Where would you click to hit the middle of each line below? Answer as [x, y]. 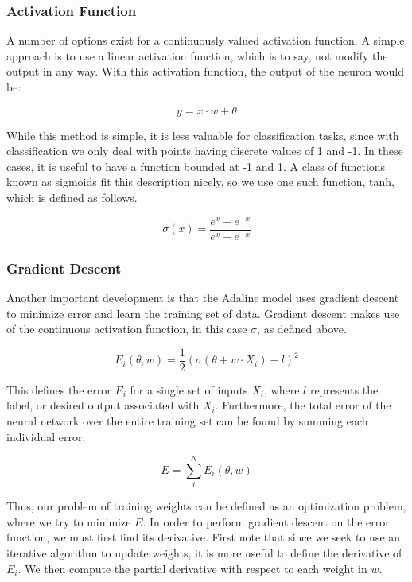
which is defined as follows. [72, 197]
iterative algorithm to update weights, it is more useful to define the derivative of [204, 553]
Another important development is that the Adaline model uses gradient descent [203, 297]
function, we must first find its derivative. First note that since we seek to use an [204, 537]
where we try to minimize [69, 521]
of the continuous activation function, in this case [127, 329]
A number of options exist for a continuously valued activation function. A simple [206, 40]
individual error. [46, 436]
